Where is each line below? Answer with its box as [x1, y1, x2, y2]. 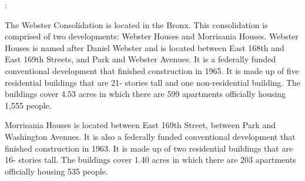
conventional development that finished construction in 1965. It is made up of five [5, 64, 299, 76]
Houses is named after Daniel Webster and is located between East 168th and [5, 41, 284, 53]
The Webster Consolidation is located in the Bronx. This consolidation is [5, 18, 268, 31]
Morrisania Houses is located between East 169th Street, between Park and [5, 119, 276, 131]
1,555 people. [5, 99, 52, 111]
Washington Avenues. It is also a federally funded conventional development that [5, 130, 296, 142]
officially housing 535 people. [5, 165, 108, 177]
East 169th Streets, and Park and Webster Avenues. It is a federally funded [5, 53, 276, 65]
